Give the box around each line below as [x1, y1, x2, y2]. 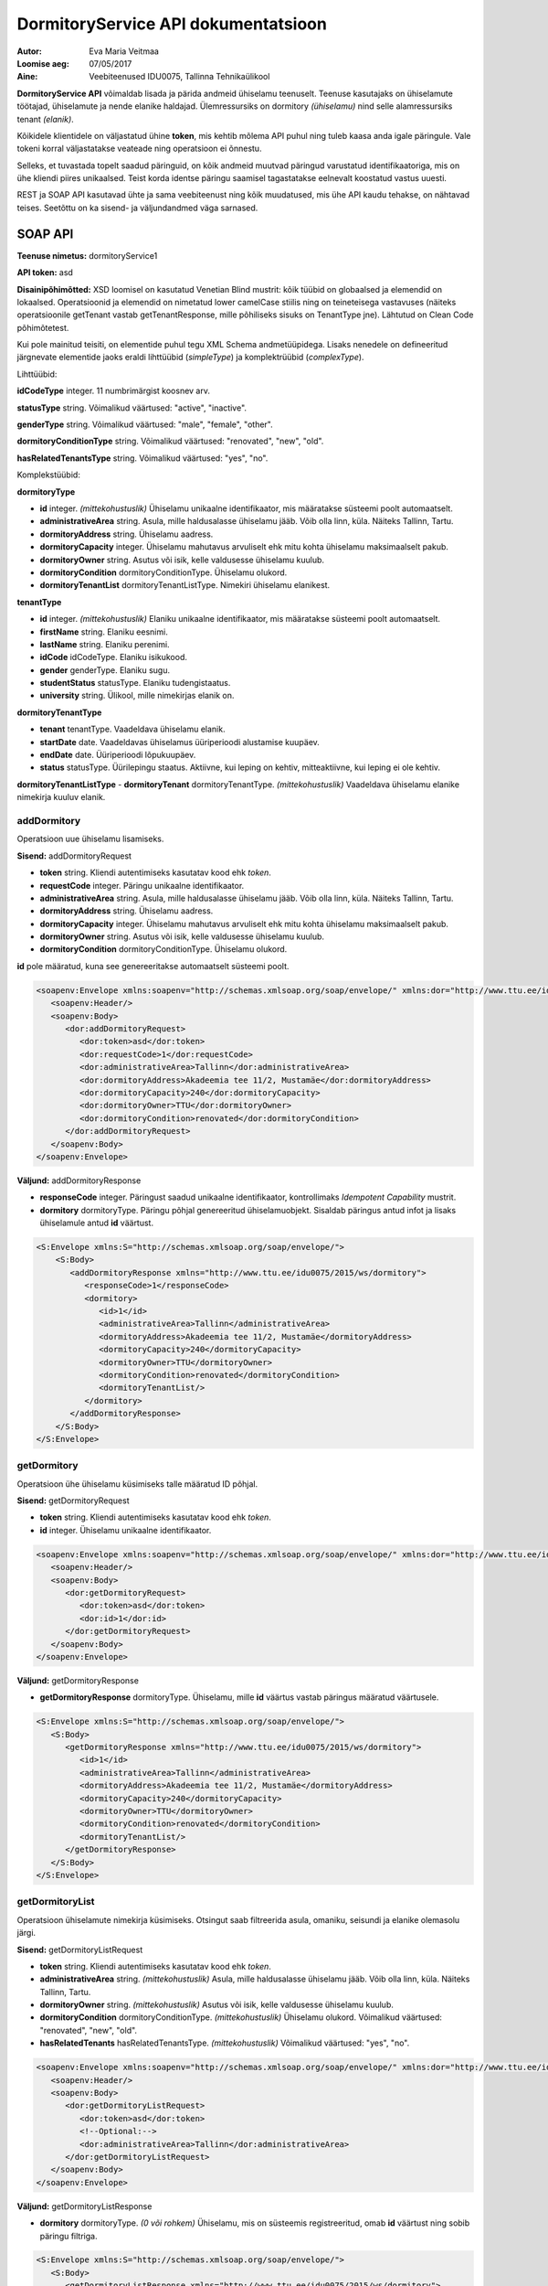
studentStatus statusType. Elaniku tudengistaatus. [39, 678, 231, 689]
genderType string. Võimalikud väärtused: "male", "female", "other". [16, 419, 273, 430]
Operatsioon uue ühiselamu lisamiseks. [16, 833, 164, 845]
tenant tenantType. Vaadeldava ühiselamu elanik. [39, 723, 226, 735]
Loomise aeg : [16, 58, 70, 69]
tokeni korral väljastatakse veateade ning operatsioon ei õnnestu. [16, 143, 262, 155]
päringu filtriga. [39, 2230, 98, 2241]
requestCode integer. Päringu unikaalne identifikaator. [39, 880, 245, 891]
